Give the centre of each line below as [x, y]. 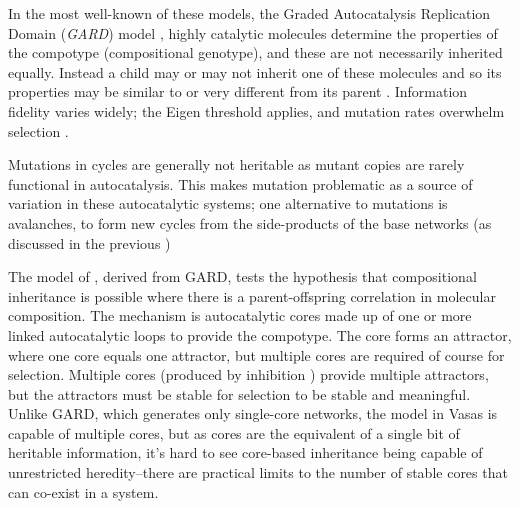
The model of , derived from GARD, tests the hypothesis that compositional [242, 276]
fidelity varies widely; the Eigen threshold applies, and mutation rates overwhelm [256, 110]
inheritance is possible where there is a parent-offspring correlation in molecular [252, 295]
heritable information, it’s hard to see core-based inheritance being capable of [245, 452]
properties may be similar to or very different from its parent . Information [238, 91]
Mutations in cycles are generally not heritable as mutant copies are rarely [236, 164]
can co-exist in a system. [83, 491]
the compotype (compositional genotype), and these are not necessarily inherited [255, 52]
